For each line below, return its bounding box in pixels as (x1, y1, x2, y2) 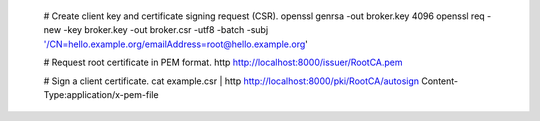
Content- (421, 75, 459, 87)
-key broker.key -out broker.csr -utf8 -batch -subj (63, 24, 269, 36)
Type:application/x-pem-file (43, 88, 159, 100)
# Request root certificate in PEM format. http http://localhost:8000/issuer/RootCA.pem (43, 56, 404, 69)
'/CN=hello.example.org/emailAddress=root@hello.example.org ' (43, 38, 309, 50)
